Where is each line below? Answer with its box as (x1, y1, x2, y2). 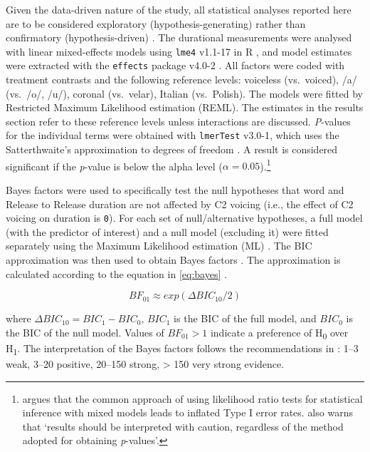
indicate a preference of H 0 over (210, 324, 349, 341)
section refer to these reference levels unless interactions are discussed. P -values (6, 113, 351, 128)
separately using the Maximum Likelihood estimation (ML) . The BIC (6, 238, 312, 253)
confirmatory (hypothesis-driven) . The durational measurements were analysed (6, 30, 352, 45)
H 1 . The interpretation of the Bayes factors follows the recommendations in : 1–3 (6, 340, 359, 357)
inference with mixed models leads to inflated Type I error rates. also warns (22, 405, 353, 420)
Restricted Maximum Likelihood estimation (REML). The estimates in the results (6, 100, 364, 115)
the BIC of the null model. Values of (6, 324, 164, 339)
